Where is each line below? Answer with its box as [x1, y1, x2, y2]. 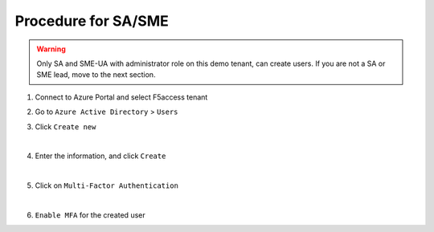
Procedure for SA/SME [14, 12, 169, 30]
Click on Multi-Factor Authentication [35, 181, 178, 190]
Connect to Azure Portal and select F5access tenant [35, 92, 208, 102]
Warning [36, 44, 66, 54]
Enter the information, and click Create [35, 151, 166, 161]
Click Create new [35, 121, 96, 132]
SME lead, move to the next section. [36, 70, 156, 79]
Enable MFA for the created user [35, 210, 145, 220]
